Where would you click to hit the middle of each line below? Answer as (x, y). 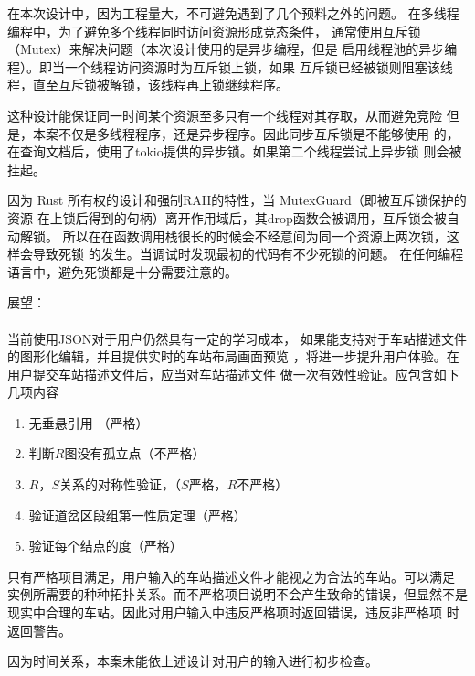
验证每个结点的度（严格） (106, 546)
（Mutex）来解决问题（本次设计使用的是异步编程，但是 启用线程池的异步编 (232, 49)
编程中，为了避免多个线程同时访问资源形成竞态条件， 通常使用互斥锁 (214, 31)
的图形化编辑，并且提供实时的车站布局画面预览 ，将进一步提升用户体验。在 (233, 356)
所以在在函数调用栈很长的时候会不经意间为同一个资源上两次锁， (254, 236)
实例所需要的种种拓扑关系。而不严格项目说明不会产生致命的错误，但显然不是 (237, 594)
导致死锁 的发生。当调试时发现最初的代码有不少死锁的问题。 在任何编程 (248, 254)
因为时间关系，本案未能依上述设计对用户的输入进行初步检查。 (193, 661)
